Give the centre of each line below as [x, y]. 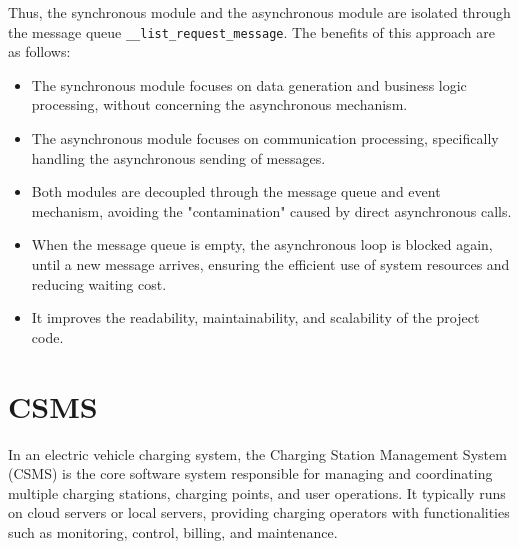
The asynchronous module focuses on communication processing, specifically [265, 138]
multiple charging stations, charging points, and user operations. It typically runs [257, 492]
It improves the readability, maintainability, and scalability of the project [255, 317]
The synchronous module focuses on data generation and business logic [249, 84]
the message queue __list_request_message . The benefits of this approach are [251, 31]
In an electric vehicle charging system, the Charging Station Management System [257, 453]
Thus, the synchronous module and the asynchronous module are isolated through [259, 12]
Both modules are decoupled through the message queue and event [236, 191]
